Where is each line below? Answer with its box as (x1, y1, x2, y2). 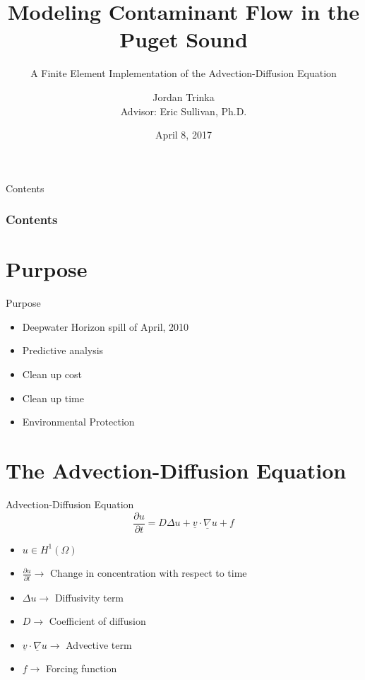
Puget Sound (119, 25, 248, 54)
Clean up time (22, 390, 84, 405)
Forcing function (46, 661, 117, 676)
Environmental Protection (22, 414, 135, 429)
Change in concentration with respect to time (50, 565, 247, 580)
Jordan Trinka (152, 89, 215, 104)
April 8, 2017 (155, 127, 212, 142)
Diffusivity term (54, 590, 124, 604)
